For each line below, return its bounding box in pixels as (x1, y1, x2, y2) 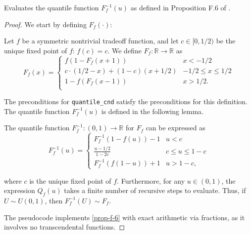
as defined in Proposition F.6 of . (130, 2, 231, 12)
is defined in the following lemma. (101, 106, 203, 116)
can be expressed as (146, 122, 205, 133)
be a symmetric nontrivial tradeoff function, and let (22, 36, 179, 46)
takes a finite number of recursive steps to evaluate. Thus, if (64, 185, 246, 195)
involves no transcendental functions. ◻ (4, 222, 125, 232)
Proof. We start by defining (4, 19, 87, 29)
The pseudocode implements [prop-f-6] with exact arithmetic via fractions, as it (4, 212, 245, 222)
